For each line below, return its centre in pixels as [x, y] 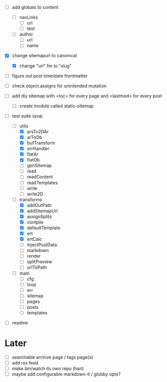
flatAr [32, 154]
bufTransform [41, 143]
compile [35, 222]
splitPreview [39, 262]
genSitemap [39, 165]
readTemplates [42, 182]
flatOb [33, 160]
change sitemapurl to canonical [44, 56]
